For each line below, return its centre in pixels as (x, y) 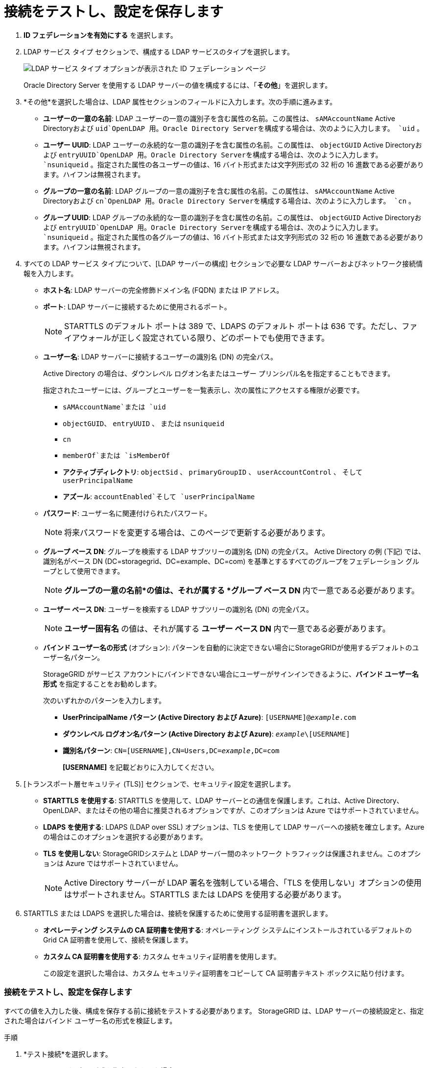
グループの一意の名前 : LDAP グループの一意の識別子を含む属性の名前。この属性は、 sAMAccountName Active (219, 191)
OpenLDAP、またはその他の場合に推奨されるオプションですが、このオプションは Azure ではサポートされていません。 (233, 810)
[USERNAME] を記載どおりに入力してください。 (141, 767)
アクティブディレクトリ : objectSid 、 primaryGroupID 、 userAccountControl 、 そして (213, 472)
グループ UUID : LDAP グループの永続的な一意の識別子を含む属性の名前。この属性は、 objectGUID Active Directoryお (232, 217)
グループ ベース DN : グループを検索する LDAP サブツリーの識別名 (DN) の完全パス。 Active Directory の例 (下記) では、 (234, 551)
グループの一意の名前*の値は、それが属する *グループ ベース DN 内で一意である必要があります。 (242, 590)
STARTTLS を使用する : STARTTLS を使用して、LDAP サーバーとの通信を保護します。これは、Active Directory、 (223, 800)
